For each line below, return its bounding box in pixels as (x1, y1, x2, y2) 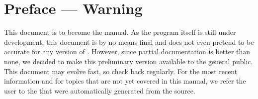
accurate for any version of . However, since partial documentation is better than (4, 46, 251, 57)
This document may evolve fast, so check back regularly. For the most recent (4, 66, 238, 76)
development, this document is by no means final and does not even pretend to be (4, 36, 254, 47)
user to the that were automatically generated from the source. (4, 85, 195, 96)
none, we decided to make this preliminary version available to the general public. (4, 56, 253, 66)
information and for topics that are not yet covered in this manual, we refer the (4, 76, 246, 86)
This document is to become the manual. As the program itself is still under (4, 27, 236, 37)
